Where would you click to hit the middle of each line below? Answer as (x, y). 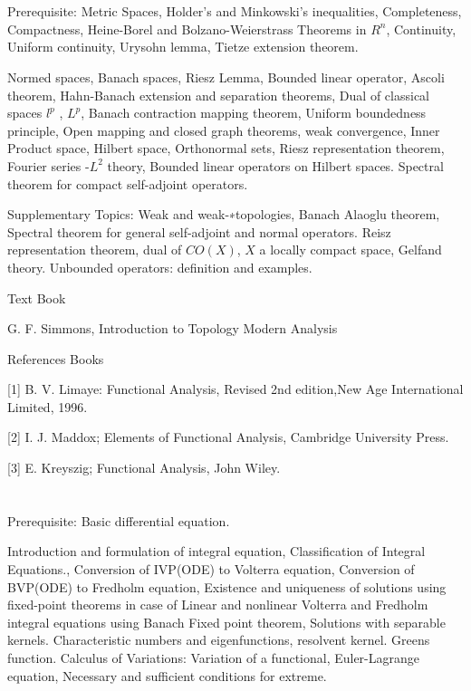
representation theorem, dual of (95, 250)
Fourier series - (48, 165)
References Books (56, 358)
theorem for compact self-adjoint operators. (128, 183)
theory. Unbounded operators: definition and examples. (160, 267)
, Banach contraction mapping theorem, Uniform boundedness (254, 113)
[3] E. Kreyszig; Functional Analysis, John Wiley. (144, 468)
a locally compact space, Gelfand (351, 250)
